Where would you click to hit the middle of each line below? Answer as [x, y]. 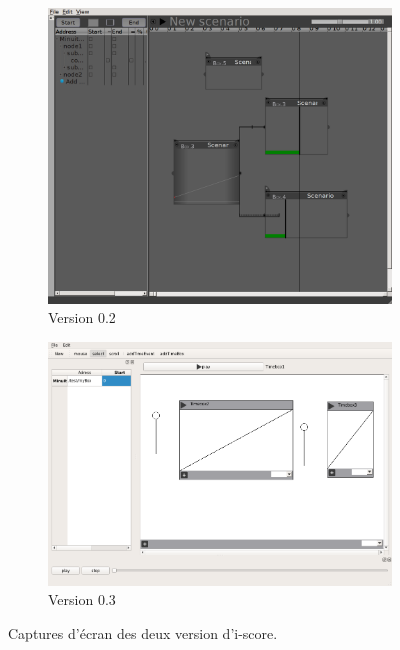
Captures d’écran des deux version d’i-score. [143, 632]
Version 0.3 [82, 599]
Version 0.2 [82, 317]
